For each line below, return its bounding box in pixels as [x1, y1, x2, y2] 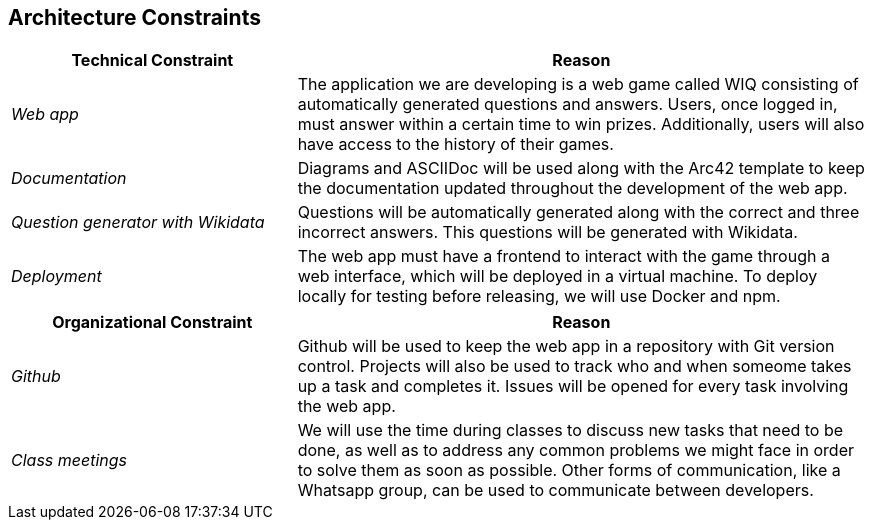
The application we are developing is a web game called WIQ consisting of [297, 74, 859, 95]
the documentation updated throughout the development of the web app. [297, 178, 848, 199]
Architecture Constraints [8, 5, 261, 30]
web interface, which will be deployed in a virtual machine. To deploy [297, 266, 818, 287]
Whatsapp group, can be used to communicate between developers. [297, 480, 814, 501]
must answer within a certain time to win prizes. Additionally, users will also [297, 114, 865, 135]
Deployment [11, 266, 102, 287]
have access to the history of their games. [297, 134, 614, 155]
